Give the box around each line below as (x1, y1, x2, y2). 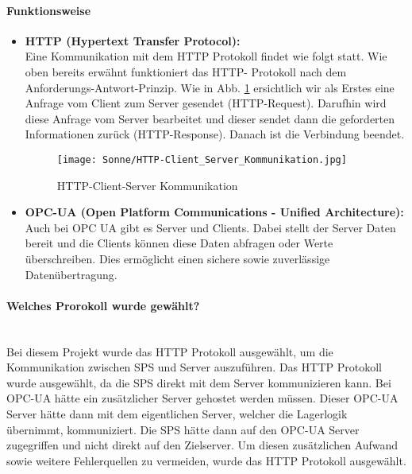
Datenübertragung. (25, 266, 117, 282)
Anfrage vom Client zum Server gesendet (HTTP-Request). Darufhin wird (25, 95, 387, 111)
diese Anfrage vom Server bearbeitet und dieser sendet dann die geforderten (25, 110, 395, 126)
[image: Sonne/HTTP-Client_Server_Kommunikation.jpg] (56, 153, 347, 165)
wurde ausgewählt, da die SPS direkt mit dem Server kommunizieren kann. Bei (6, 374, 391, 390)
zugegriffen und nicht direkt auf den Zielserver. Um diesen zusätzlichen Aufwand (6, 437, 399, 453)
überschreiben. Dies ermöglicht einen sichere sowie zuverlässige (25, 250, 330, 266)
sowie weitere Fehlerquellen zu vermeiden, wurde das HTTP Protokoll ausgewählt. (6, 452, 406, 468)
